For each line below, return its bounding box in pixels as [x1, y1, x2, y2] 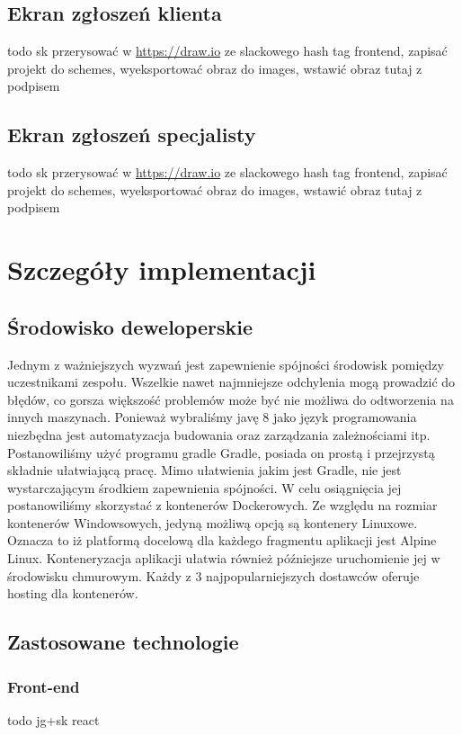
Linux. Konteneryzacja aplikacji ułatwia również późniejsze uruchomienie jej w [7, 549, 440, 568]
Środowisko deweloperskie [7, 312, 253, 340]
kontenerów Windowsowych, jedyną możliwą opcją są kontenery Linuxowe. [7, 513, 418, 532]
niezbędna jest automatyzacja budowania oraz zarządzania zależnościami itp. [7, 425, 431, 444]
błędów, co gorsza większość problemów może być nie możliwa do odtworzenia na [7, 390, 454, 408]
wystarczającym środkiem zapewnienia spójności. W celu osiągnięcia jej [7, 478, 402, 497]
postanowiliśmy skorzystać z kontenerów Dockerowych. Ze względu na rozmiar [7, 496, 438, 515]
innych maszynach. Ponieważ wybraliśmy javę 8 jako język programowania [7, 408, 417, 426]
